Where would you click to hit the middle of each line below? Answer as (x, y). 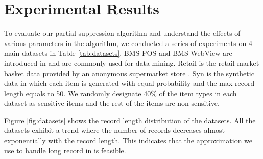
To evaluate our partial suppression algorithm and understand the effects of (122, 33)
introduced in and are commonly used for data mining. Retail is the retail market (132, 63)
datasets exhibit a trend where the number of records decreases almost (114, 130)
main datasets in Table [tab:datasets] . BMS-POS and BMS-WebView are (118, 53)
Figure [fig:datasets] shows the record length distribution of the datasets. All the (130, 120)
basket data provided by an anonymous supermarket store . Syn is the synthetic (129, 73)
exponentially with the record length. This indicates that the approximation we (128, 140)
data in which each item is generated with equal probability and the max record (129, 83)
